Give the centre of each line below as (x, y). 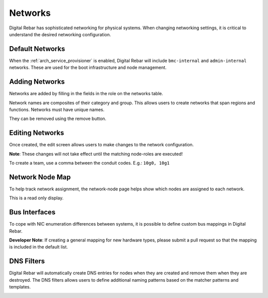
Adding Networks (37, 82)
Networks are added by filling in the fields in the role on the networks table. (86, 94)
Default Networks (37, 49)
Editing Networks (37, 133)
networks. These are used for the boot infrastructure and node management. (88, 67)
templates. (20, 287)
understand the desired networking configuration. (60, 34)
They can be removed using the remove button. (58, 119)
